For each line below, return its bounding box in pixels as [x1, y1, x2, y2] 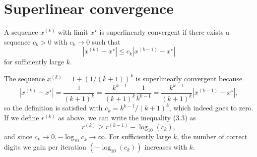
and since [4, 131, 32, 142]
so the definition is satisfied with [4, 103, 103, 113]
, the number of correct [177, 131, 248, 142]
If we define [4, 112, 39, 122]
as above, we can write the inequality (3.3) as [58, 112, 196, 122]
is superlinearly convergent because [135, 73, 243, 83]
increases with [144, 142, 187, 152]
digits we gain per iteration [4, 142, 86, 152]
